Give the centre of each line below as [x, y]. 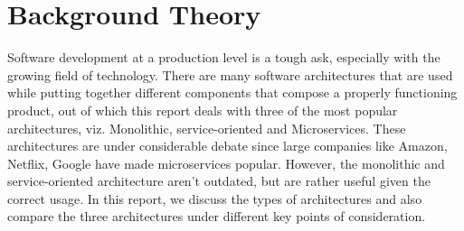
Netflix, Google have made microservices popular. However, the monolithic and [226, 163]
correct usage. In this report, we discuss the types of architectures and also [215, 198]
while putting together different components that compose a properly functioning [232, 92]
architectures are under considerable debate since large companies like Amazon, [227, 146]
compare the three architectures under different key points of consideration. [217, 216]
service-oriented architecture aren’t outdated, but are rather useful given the [219, 181]
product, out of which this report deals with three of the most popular [203, 110]
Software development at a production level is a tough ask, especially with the [224, 57]
